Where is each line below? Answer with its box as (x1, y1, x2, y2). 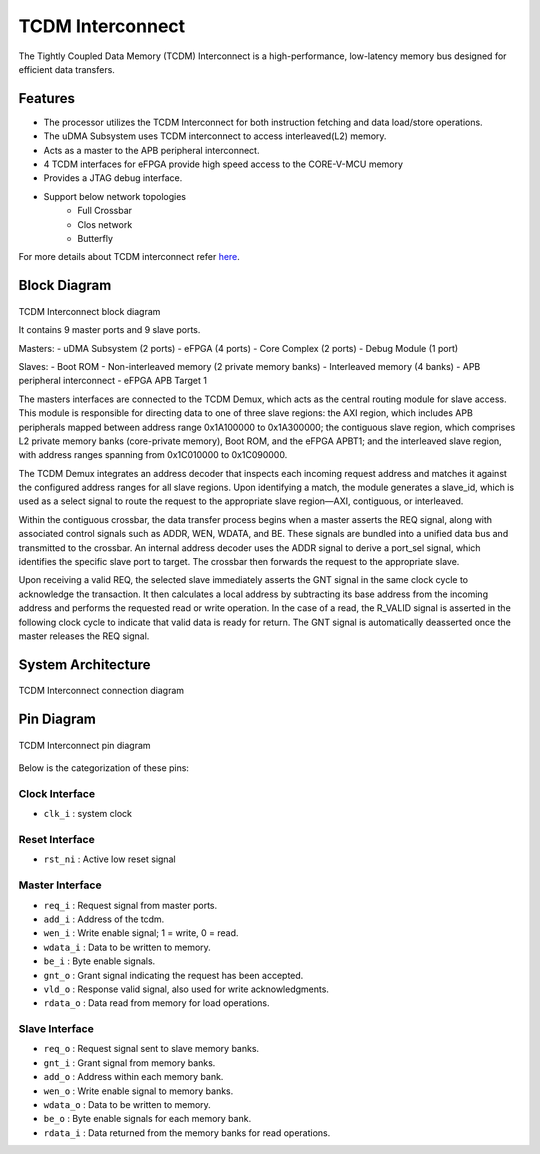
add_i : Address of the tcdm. (43, 913, 165, 925)
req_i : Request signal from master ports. (43, 899, 218, 911)
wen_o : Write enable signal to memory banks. (43, 1085, 234, 1097)
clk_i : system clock (43, 808, 132, 820)
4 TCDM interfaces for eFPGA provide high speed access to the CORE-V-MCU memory (43, 158, 404, 170)
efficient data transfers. (18, 63, 115, 75)
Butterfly (77, 232, 114, 244)
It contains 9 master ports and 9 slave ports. (18, 324, 201, 336)
